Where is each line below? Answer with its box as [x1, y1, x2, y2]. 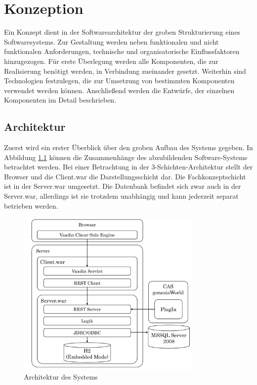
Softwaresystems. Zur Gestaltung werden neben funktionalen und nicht [4, 36, 219, 47]
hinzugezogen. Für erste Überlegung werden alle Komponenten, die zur [4, 55, 218, 66]
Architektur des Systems [24, 371, 98, 382]
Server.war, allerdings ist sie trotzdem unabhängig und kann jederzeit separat [4, 191, 239, 201]
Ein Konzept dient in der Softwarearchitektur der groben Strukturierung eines [4, 27, 240, 37]
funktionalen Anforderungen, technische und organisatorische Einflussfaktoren [4, 46, 240, 56]
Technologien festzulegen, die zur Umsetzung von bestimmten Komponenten [4, 75, 235, 86]
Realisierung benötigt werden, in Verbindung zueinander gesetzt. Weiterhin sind [4, 65, 246, 76]
